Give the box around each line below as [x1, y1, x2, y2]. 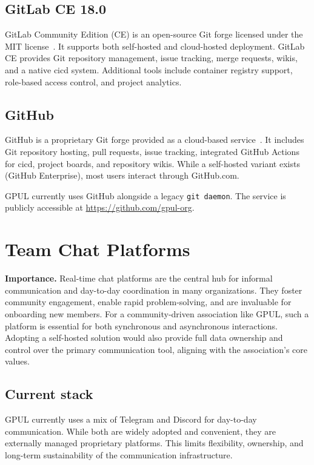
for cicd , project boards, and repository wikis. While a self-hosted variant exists [5, 157, 300, 170]
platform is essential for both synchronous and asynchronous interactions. [5, 319, 278, 332]
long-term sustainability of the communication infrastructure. [5, 448, 233, 461]
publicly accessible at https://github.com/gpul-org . [5, 201, 195, 214]
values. [5, 355, 30, 368]
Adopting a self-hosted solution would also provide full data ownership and [5, 331, 283, 344]
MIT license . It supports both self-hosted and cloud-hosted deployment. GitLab [5, 39, 305, 52]
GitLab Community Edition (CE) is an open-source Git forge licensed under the [5, 28, 303, 41]
